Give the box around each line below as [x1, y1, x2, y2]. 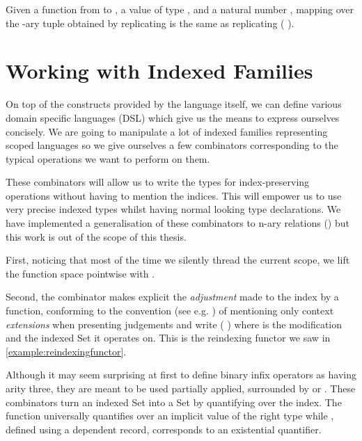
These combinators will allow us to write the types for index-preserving [6, 175, 310, 189]
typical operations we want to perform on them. [6, 151, 210, 166]
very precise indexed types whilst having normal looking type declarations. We [6, 202, 341, 216]
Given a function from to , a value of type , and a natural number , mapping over [6, 2, 354, 16]
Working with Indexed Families [6, 56, 313, 85]
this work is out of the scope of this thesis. [6, 229, 187, 243]
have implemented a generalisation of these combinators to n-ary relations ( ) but [6, 216, 349, 230]
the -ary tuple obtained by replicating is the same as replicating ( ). [6, 15, 294, 30]
